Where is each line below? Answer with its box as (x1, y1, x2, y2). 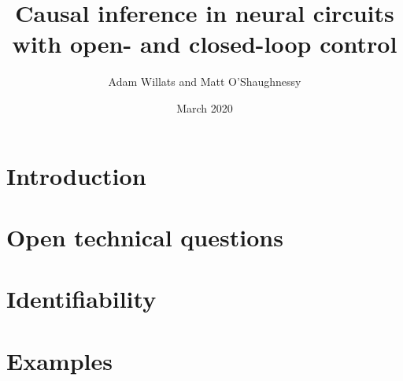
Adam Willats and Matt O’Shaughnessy (108, 73, 301, 90)
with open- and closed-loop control (12, 28, 397, 60)
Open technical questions (6, 220, 283, 253)
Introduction (6, 159, 146, 191)
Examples (6, 344, 113, 376)
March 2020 (176, 99, 233, 116)
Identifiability (6, 283, 157, 315)
